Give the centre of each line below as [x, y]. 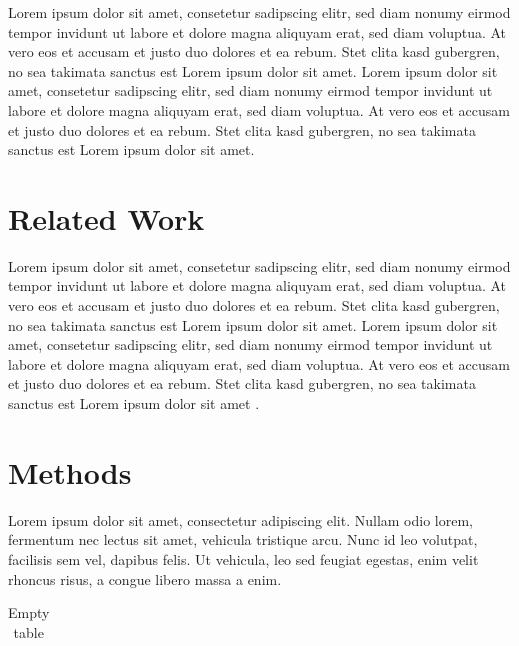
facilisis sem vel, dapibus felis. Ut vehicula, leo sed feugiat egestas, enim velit [243, 558]
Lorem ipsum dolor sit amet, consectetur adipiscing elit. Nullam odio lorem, [240, 519]
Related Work [106, 217]
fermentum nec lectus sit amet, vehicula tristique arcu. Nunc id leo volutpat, [243, 539]
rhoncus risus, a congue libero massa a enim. [145, 578]
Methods [70, 471]
